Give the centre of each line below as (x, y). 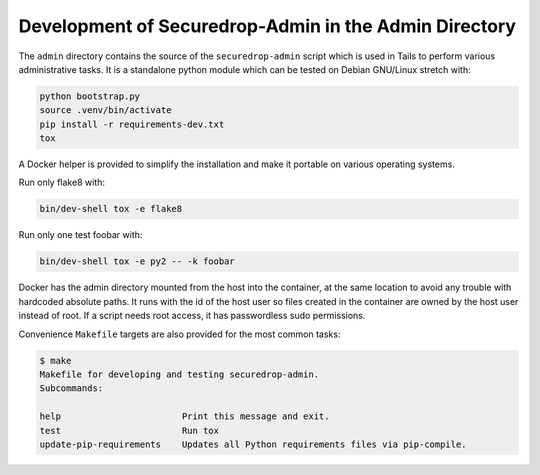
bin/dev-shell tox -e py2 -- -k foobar (137, 261)
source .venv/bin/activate (105, 110)
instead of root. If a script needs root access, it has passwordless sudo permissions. (192, 316)
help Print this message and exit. (184, 416)
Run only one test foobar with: (80, 235)
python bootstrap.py (89, 96)
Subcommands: (71, 388)
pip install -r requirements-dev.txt (132, 124)
